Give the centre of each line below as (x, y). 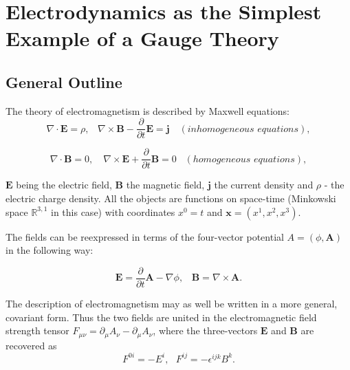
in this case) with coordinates (113, 211)
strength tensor (37, 330)
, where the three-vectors (205, 330)
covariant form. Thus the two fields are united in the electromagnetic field (161, 317)
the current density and (264, 185)
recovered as (31, 345)
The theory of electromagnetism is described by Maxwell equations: (148, 110)
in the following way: (50, 250)
